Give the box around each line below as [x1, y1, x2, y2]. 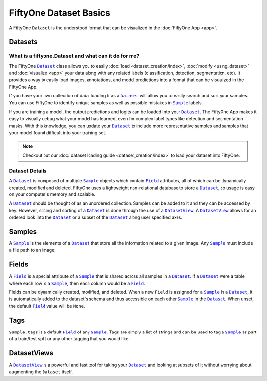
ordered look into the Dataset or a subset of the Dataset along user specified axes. [9, 214, 183, 220]
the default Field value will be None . [9, 303, 85, 309]
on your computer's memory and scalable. [9, 191, 96, 197]
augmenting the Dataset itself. [9, 369, 73, 375]
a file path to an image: [9, 247, 56, 253]
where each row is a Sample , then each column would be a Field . [9, 280, 145, 286]
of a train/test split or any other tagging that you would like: [9, 336, 130, 342]
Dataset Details [9, 167, 47, 174]
